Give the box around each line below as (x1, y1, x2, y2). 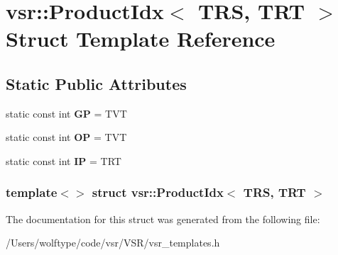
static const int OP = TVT (6, 130, 127, 144)
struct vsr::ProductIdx (92, 183, 224, 201)
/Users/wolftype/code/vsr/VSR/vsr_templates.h (6, 235, 220, 250)
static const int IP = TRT (6, 153, 121, 168)
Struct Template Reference (6, 24, 276, 53)
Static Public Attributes (6, 72, 187, 94)
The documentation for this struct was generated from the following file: (6, 211, 320, 226)
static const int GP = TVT (6, 106, 127, 120)
